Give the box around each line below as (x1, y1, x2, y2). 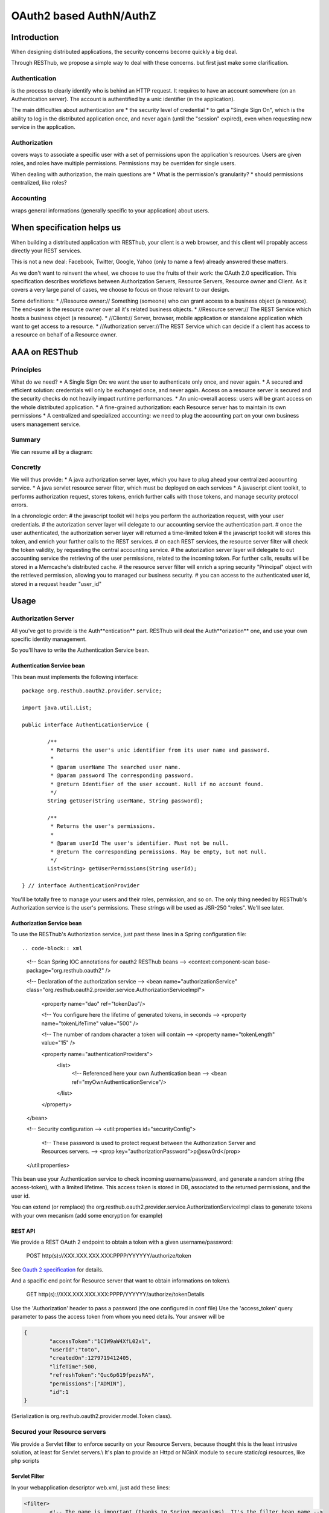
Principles (11, 366, 42, 374)
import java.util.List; (22, 704, 92, 711)
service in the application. (11, 123, 75, 131)
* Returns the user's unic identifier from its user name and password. (50, 746, 270, 753)
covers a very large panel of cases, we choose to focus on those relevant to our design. (11, 286, 229, 294)
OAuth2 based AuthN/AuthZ (11, 9, 156, 22)
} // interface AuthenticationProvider (22, 882, 140, 889)
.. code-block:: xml (22, 945, 83, 951)
